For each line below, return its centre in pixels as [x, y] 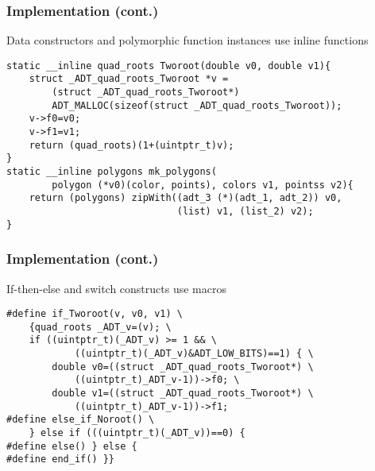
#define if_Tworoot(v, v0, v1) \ [95, 314]
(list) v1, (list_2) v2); [245, 212]
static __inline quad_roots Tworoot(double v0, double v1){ [169, 66]
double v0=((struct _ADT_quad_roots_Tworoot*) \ [183, 367]
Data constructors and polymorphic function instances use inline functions [187, 40]
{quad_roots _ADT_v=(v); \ [100, 327]
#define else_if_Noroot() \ [81, 420]
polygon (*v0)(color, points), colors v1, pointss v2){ [203, 185]
